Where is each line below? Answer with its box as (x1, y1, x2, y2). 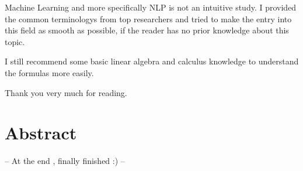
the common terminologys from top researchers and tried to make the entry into (5, 12, 292, 25)
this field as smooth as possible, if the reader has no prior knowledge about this (5, 24, 289, 36)
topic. (5, 35, 25, 47)
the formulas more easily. (5, 66, 94, 78)
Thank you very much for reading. (5, 86, 127, 98)
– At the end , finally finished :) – (5, 155, 125, 167)
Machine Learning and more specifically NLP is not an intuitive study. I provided (5, 1, 297, 13)
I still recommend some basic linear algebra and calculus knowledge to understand (5, 55, 299, 67)
